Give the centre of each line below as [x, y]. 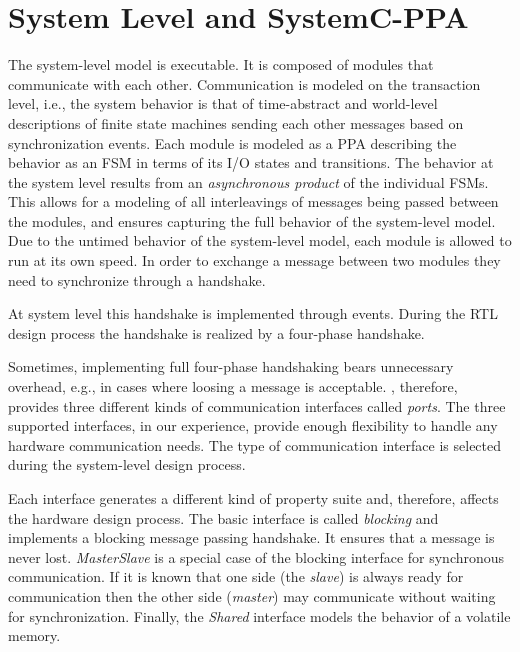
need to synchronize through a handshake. [137, 279]
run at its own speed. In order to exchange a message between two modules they [254, 260]
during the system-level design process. [127, 464]
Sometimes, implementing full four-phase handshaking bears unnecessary [231, 366]
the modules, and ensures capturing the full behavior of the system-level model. [252, 220]
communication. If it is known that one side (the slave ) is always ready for [236, 576]
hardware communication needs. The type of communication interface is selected [255, 444]
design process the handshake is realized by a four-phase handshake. [216, 332]
